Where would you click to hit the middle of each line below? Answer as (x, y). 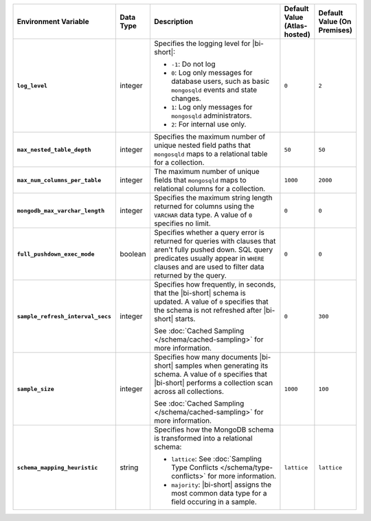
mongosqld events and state (214, 90)
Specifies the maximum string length (213, 198)
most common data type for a (219, 493)
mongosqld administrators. (211, 115)
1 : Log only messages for (212, 107)
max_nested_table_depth (54, 149)
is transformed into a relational (203, 438)
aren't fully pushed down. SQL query (213, 250)
